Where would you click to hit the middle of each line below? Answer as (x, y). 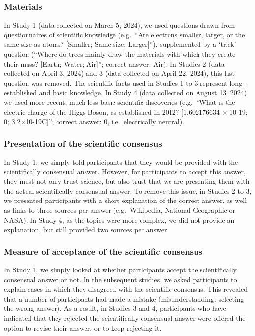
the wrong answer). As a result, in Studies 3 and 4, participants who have (115, 308)
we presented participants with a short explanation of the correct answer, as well (126, 200)
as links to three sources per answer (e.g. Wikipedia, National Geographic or (120, 210)
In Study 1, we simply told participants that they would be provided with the (121, 161)
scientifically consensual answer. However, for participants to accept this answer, (125, 171)
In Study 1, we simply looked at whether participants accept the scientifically (120, 269)
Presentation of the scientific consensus (83, 143)
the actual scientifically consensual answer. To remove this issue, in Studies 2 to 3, (128, 190)
